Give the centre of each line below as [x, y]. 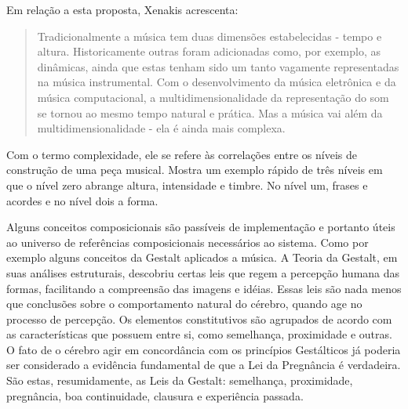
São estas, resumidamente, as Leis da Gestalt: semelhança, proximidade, [180, 380]
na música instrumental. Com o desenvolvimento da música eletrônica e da [217, 82]
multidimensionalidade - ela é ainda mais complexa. [161, 128]
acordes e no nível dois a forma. [82, 200]
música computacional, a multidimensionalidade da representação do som [213, 97]
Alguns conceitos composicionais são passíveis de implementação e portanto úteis [201, 227]
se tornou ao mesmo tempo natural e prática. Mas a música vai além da [210, 112]
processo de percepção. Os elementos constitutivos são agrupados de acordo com [199, 319]
